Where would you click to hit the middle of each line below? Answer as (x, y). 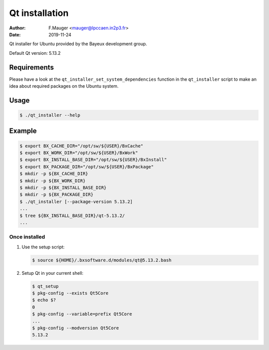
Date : (15, 34)
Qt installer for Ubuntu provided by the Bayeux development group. (78, 44)
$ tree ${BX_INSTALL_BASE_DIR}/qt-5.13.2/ (72, 216)
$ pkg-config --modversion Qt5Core (75, 328)
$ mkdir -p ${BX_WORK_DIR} (53, 181)
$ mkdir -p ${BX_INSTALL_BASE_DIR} (63, 187)
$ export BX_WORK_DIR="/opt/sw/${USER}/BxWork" (79, 153)
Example (23, 131)
